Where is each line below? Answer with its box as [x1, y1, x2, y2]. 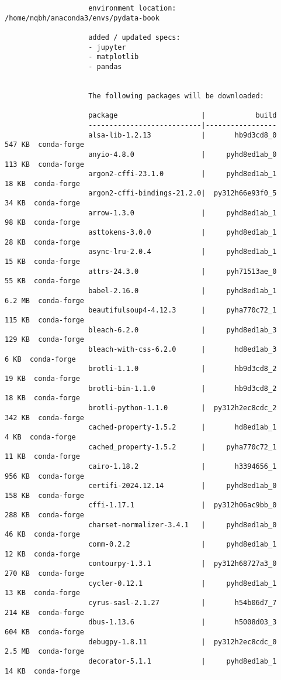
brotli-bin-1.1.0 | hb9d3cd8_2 [88, 384, 277, 393]
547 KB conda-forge [5, 140, 85, 149]
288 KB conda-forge [5, 511, 85, 520]
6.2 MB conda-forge [5, 296, 85, 305]
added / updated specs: [88, 33, 181, 42]
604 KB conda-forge [5, 628, 85, 636]
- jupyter [88, 43, 126, 51]
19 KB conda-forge [5, 374, 80, 383]
